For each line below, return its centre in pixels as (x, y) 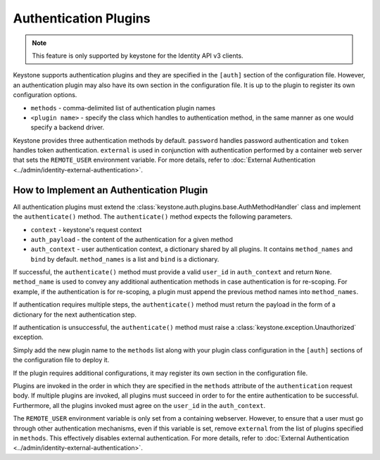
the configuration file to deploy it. (61, 360)
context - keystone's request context (86, 229)
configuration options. (45, 95)
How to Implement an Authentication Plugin (110, 190)
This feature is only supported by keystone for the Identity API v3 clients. (138, 56)
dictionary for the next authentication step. (75, 314)
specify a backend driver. (68, 127)
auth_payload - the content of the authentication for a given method (132, 239)
